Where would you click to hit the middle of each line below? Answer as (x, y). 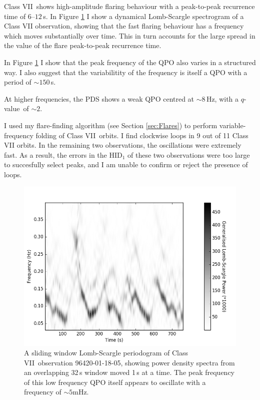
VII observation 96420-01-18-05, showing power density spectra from (129, 362)
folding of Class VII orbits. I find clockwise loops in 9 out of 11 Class (142, 135)
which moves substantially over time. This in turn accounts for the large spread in (130, 35)
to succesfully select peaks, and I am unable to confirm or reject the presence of (126, 164)
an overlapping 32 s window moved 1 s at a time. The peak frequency (129, 372)
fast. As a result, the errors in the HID (63, 154)
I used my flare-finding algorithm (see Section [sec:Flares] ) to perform (111, 125)
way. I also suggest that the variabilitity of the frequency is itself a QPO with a (126, 72)
